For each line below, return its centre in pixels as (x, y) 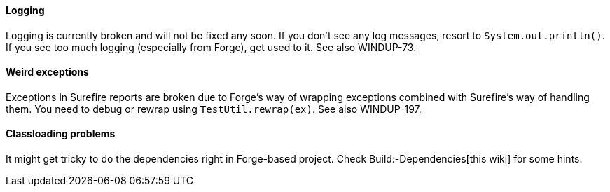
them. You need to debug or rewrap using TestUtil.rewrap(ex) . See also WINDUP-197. (214, 109)
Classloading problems (61, 134)
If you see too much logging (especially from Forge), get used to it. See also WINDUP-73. (211, 47)
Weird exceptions (47, 72)
